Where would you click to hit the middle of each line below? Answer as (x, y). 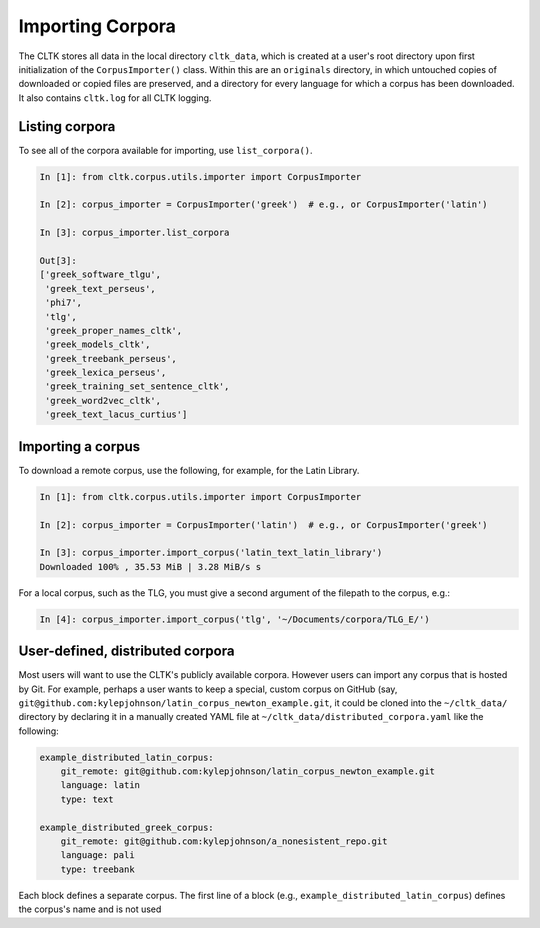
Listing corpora (67, 126)
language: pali (97, 855)
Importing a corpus (79, 446)
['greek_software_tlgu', (100, 274)
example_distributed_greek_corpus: (126, 827)
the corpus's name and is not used (90, 909)
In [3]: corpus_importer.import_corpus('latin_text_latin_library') (211, 553)
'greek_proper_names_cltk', (114, 330)
